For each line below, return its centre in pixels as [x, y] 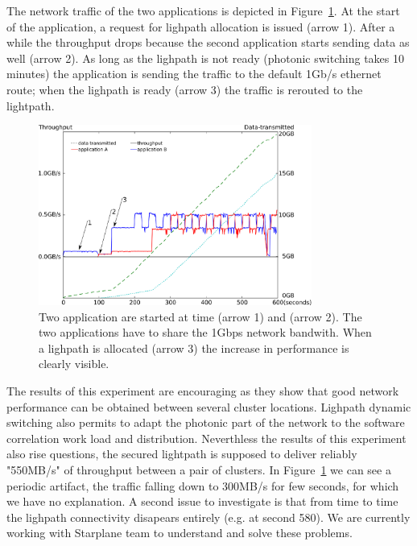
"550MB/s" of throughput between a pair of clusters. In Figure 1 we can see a [199, 469]
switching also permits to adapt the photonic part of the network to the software [206, 422]
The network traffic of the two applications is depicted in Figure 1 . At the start [203, 10]
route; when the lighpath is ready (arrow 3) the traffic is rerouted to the [185, 89]
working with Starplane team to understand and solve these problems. [180, 533]
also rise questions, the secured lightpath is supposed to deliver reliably [182, 454]
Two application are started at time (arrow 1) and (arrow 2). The [200, 316]
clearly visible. [74, 364]
